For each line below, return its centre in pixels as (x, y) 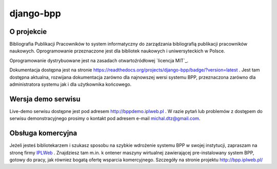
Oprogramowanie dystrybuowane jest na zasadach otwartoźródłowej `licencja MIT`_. (99, 60)
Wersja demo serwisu (45, 99)
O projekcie (28, 32)
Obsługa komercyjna (43, 133)
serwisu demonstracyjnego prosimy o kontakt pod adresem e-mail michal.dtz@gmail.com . (105, 119)
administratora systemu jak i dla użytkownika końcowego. (71, 84)
